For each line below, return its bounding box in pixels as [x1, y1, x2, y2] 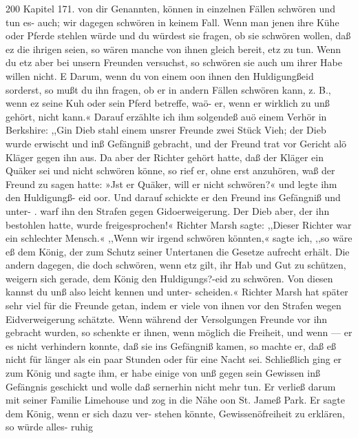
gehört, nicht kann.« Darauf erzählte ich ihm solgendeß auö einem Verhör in [6, 109, 327, 123]
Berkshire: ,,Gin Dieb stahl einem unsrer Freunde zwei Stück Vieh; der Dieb [6, 123, 326, 137]
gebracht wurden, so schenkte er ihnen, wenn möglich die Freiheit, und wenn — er [6, 325, 352, 340]
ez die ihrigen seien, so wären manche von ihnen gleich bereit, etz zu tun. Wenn [6, 41, 341, 56]
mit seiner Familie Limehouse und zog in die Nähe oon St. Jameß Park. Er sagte [6, 393, 345, 407]
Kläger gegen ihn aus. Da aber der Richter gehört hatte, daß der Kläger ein [6, 149, 324, 164]
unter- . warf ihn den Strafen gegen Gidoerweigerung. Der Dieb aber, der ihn [6, 203, 330, 218]
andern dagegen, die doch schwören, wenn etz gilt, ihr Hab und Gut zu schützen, [6, 258, 346, 272]
